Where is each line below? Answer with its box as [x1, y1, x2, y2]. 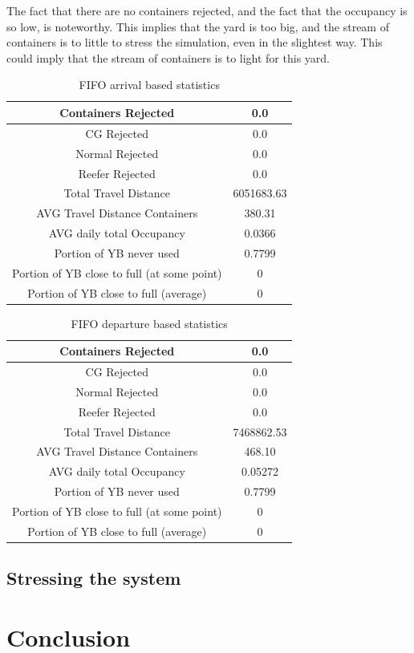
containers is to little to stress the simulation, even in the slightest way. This [6, 34, 383, 51]
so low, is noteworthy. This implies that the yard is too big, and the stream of [6, 18, 389, 34]
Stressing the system [6, 566, 181, 590]
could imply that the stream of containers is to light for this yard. [6, 49, 330, 66]
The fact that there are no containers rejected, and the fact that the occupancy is [6, 2, 408, 18]
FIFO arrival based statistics [79, 76, 220, 93]
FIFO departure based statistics [71, 314, 228, 331]
